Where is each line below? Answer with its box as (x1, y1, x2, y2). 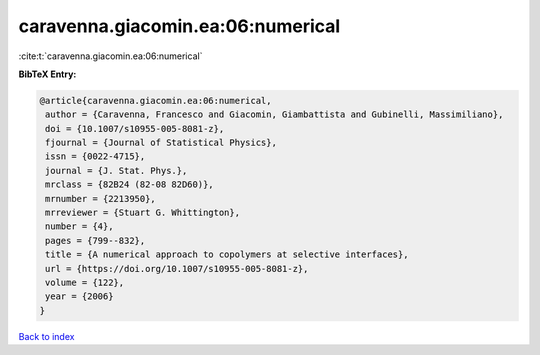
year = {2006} (45, 291, 114, 302)
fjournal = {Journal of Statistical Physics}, (45, 137, 277, 149)
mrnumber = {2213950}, (45, 193, 157, 204)
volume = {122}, (45, 277, 125, 288)
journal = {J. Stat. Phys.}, (45, 165, 188, 176)
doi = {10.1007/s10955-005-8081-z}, (45, 123, 225, 134)
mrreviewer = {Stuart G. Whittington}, (45, 207, 240, 219)
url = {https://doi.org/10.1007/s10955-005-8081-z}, (45, 263, 309, 274)
